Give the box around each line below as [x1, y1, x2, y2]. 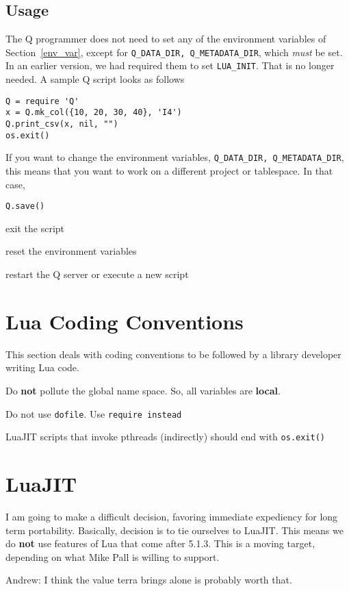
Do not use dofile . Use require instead [5, 406, 182, 420]
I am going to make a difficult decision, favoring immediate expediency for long [5, 509, 338, 523]
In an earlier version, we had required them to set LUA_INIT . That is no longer [5, 58, 335, 73]
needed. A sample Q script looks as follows [5, 72, 185, 86]
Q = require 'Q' [5, 96, 79, 106]
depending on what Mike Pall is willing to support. [5, 549, 220, 564]
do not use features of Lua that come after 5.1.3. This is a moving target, [5, 536, 315, 551]
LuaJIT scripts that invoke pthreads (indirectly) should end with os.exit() [5, 429, 326, 444]
